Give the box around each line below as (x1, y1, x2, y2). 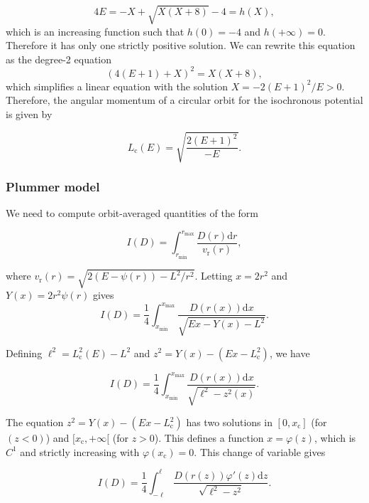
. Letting (194, 268, 233, 283)
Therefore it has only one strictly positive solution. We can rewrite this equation (6, 38, 356, 53)
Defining (6, 345, 43, 360)
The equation (6, 415, 64, 430)
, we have (269, 345, 310, 360)
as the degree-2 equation (6, 51, 112, 66)
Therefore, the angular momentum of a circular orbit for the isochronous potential (6, 92, 363, 107)
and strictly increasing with (20, 444, 140, 459)
